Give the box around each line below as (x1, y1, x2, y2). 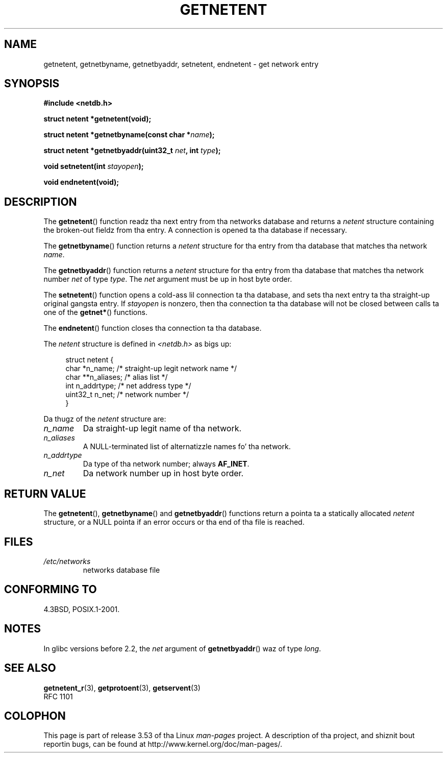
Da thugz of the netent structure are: (43, 414, 166, 424)
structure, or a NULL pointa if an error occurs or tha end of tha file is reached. (43, 518, 305, 527)
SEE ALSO (4, 662, 56, 675)
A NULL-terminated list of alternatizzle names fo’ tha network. (83, 442, 291, 451)
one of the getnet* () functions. (43, 308, 147, 317)
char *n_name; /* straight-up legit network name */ (65, 364, 237, 373)
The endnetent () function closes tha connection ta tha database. (43, 324, 262, 333)
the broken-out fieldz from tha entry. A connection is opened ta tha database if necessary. (43, 226, 347, 235)
